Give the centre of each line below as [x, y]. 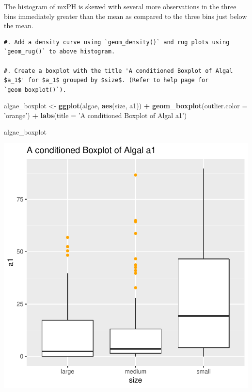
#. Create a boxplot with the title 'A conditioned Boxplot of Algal [118, 71]
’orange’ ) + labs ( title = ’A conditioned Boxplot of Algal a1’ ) [95, 115]
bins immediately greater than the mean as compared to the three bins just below [126, 16]
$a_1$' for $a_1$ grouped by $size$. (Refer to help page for [106, 80]
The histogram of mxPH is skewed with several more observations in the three [120, 6]
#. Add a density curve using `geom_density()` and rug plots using [117, 42]
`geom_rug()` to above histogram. [60, 52]
